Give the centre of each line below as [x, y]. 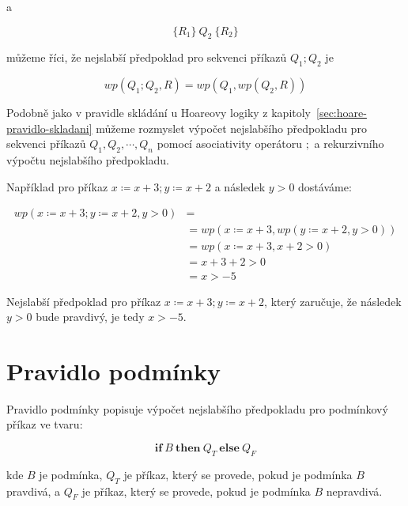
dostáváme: [325, 186]
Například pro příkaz [57, 186]
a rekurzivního [349, 143]
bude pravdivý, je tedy [90, 317]
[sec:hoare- [342, 113]
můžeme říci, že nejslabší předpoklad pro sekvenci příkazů [147, 57]
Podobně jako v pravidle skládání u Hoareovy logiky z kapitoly [159, 113]
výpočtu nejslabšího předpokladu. [88, 160]
